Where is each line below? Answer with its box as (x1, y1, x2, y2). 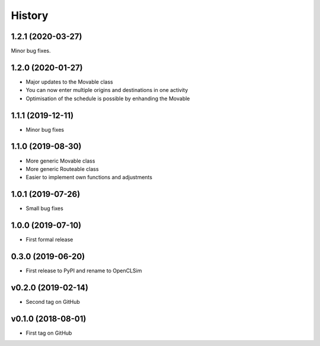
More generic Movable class (25, 157, 95, 164)
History (11, 9, 49, 22)
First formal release (25, 236, 73, 243)
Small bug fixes (25, 205, 63, 212)
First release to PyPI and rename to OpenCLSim (25, 267, 142, 274)
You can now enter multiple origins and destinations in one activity (25, 87, 188, 94)
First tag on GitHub (25, 329, 72, 337)
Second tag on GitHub (25, 298, 80, 305)
